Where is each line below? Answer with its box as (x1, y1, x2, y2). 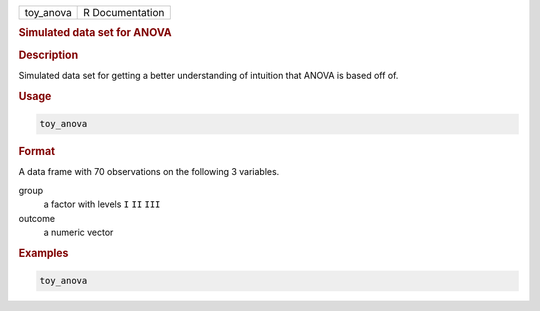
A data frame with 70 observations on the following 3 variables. (18, 166, 280, 178)
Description (18, 48, 79, 62)
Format (18, 145, 55, 159)
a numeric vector (43, 226, 114, 238)
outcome (18, 212, 55, 224)
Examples (18, 246, 69, 260)
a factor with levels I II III (43, 198, 161, 210)
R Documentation (83, 6, 165, 19)
